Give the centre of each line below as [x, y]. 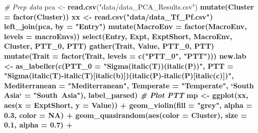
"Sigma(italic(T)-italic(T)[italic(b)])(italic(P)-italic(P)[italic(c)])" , [119, 76]
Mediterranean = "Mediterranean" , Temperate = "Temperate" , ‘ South [129, 85]
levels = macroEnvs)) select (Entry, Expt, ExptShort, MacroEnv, [118, 36]
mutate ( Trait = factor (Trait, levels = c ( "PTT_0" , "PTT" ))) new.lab [125, 55]
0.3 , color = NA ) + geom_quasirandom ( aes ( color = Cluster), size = [125, 115]
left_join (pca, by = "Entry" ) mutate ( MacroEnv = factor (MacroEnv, [125, 26]
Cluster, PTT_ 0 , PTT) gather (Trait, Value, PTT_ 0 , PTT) [109, 46]
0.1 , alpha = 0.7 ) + [38, 125]
